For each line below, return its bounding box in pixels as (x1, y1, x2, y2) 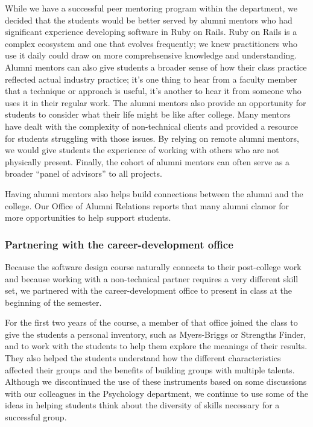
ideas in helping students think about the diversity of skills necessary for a (5, 399, 280, 411)
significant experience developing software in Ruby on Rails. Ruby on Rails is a (5, 25, 297, 38)
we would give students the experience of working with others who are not (5, 144, 279, 156)
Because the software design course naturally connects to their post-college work (5, 260, 302, 273)
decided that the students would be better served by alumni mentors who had (5, 13, 292, 26)
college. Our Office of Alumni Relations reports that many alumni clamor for (5, 199, 289, 212)
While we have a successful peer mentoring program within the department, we (5, 2, 297, 14)
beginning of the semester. (5, 296, 102, 308)
